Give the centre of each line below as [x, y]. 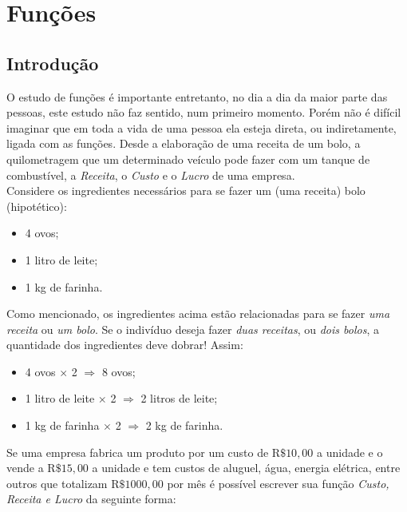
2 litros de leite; [179, 398]
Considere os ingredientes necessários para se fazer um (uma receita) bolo [186, 191]
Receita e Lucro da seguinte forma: [91, 499]
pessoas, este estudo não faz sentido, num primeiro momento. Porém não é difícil [204, 112]
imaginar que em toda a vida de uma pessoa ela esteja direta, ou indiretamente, [202, 127]
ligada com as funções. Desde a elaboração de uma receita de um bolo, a [184, 143]
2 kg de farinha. [184, 425]
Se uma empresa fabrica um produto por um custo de [138, 452]
